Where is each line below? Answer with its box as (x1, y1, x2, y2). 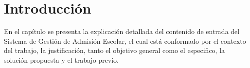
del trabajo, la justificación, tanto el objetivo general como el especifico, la (4, 45, 225, 55)
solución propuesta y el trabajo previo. (4, 54, 119, 65)
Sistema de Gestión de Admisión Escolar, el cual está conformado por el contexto (4, 35, 246, 46)
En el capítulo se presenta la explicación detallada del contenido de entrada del (4, 26, 240, 36)
